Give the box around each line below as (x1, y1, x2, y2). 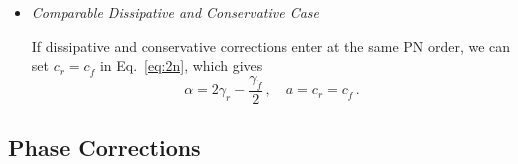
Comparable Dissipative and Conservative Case (31, 2, 319, 22)
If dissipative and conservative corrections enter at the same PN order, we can (31, 35, 511, 56)
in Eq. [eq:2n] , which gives (99, 55, 263, 76)
